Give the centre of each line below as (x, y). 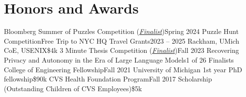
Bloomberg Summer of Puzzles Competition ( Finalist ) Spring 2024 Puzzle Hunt (121, 31)
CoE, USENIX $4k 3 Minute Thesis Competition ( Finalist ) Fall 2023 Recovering (122, 50)
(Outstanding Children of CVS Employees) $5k (73, 88)
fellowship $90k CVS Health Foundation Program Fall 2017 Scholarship (108, 79)
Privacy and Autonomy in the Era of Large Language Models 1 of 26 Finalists (119, 59)
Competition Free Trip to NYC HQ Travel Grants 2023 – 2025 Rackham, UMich (122, 40)
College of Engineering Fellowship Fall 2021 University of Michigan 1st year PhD (123, 69)
